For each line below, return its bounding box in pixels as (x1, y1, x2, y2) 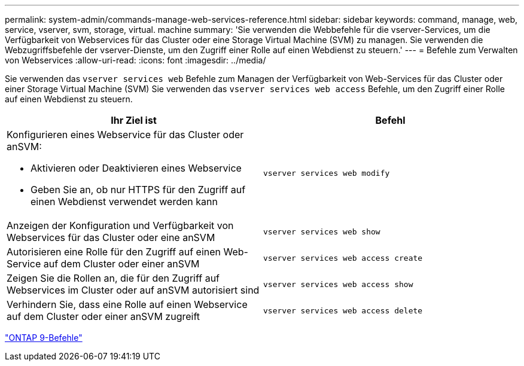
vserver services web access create (263, 253, 423, 263)
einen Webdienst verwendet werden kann (31, 196, 218, 208)
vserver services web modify (263, 168, 390, 178)
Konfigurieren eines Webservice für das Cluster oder (7, 129, 244, 141)
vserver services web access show (263, 279, 413, 289)
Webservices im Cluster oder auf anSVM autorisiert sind (7, 284, 260, 296)
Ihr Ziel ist (111, 114, 157, 126)
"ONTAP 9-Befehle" (5, 333, 83, 343)
